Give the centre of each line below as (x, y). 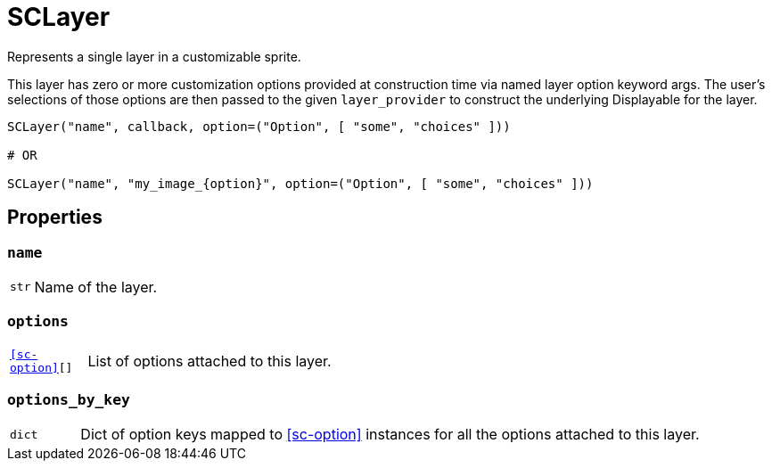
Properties (55, 218)
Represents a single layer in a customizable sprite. (154, 56)
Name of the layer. (96, 287)
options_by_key (69, 400)
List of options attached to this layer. (209, 361)
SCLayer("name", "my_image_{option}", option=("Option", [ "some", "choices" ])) (300, 183)
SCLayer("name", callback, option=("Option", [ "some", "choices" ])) (259, 126)
